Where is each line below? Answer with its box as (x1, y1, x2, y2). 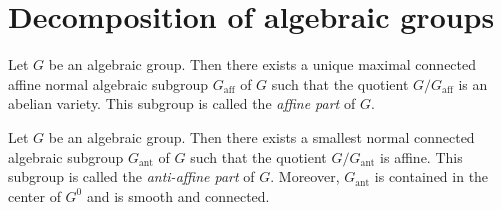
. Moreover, (270, 166, 340, 187)
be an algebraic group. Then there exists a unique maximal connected (48, 54, 477, 75)
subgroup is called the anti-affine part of (8, 166, 255, 187)
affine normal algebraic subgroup (8, 73, 209, 94)
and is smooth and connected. (86, 185, 270, 206)
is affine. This (380, 146, 463, 167)
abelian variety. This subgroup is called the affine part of (8, 93, 356, 114)
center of (8, 185, 61, 206)
